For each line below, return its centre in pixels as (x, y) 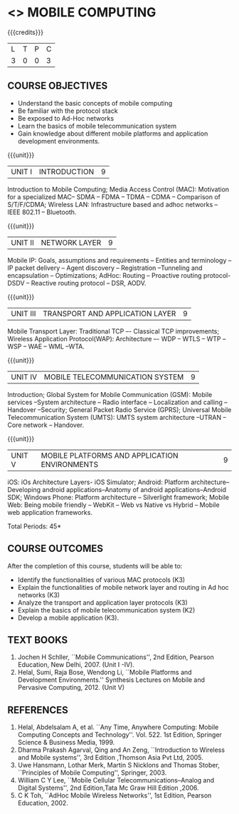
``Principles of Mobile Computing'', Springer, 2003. (92, 773)
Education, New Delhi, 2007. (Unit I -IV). (76, 665)
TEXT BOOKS (38, 640)
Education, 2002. (43, 803)
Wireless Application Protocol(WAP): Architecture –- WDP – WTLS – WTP (115, 338)
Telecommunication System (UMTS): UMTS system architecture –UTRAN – (117, 417)
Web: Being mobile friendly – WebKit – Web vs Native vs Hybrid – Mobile (113, 505)
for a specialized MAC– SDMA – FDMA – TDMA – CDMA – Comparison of (114, 196)
